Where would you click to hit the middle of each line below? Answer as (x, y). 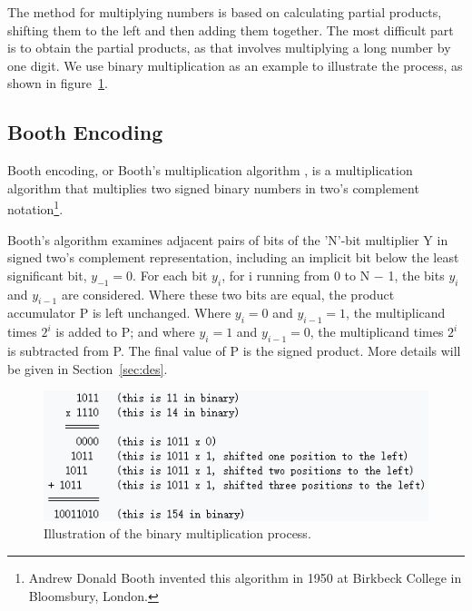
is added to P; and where (125, 332)
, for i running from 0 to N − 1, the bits (333, 275)
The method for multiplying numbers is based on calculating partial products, (225, 12)
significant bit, (47, 275)
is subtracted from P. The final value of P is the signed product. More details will (234, 350)
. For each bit (170, 275)
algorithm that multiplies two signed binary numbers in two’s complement (213, 187)
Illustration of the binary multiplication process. (177, 533)
